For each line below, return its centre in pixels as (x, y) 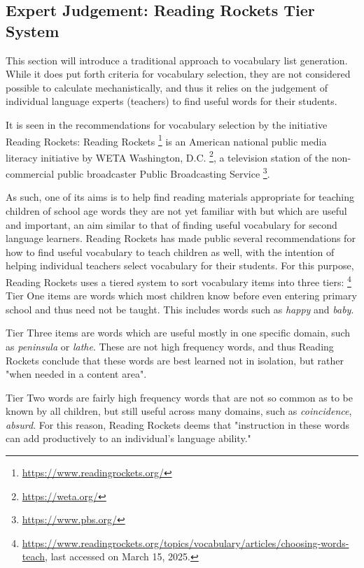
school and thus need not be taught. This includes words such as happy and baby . (180, 309)
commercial (30, 173)
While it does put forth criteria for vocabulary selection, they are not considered (178, 74)
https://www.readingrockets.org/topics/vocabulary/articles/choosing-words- (185, 542)
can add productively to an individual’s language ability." (128, 438)
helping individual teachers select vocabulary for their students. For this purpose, (180, 265)
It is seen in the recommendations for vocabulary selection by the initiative (167, 124)
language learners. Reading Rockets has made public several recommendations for (181, 238)
